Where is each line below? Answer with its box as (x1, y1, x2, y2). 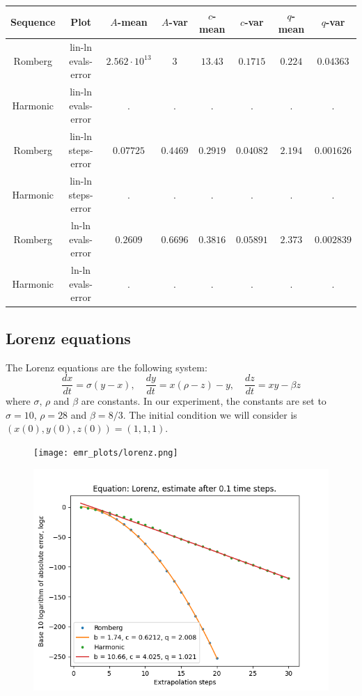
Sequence (10, 15, 56, 29)
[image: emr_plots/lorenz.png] (33, 448, 178, 458)
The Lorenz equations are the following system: (6, 359, 207, 374)
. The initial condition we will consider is (123, 407, 297, 422)
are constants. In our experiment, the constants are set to (81, 394, 326, 408)
